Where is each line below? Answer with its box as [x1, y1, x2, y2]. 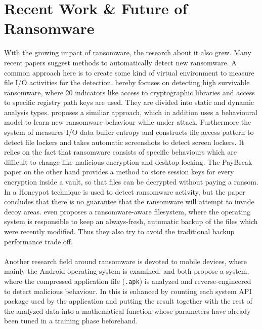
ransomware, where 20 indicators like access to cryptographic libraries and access [4, 87, 255, 97]
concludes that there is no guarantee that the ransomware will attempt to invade [4, 196, 254, 207]
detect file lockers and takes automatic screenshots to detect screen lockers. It [4, 136, 244, 147]
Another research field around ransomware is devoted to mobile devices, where [4, 255, 247, 266]
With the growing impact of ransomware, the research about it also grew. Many [4, 47, 251, 58]
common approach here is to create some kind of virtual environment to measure [4, 67, 254, 78]
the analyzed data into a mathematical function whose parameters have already [4, 305, 251, 316]
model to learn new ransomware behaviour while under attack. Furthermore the [4, 117, 251, 127]
